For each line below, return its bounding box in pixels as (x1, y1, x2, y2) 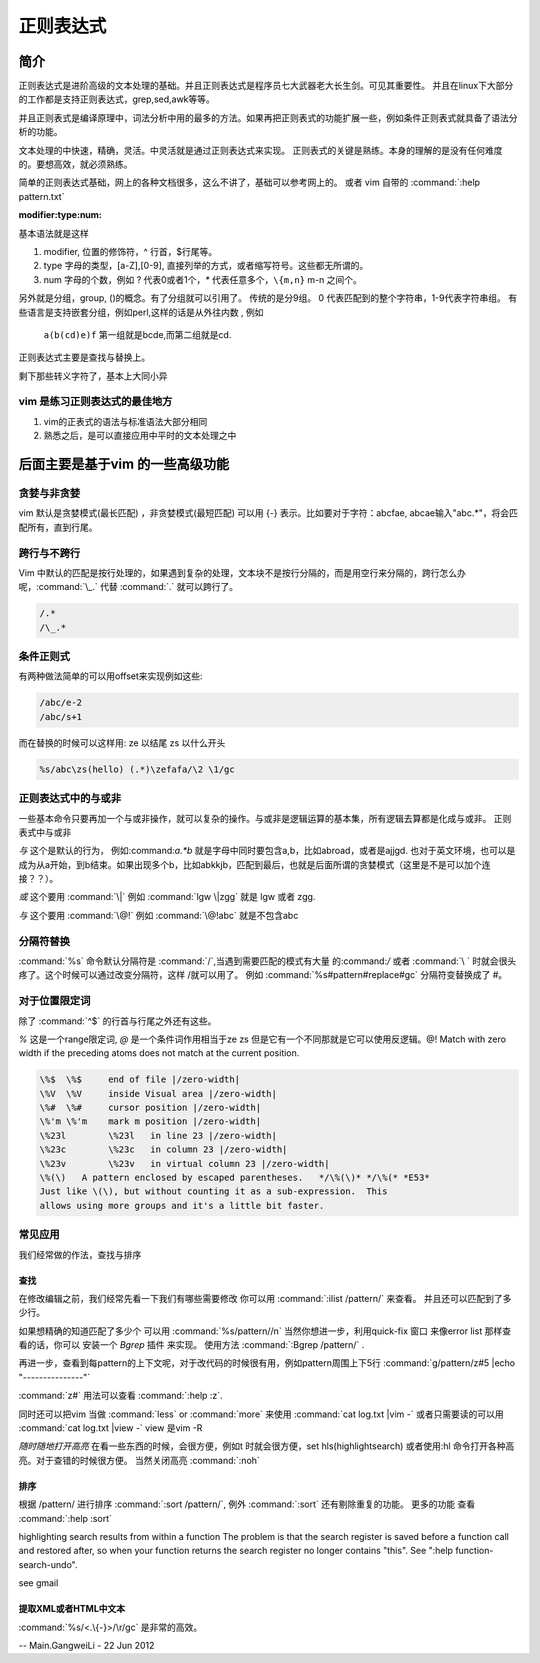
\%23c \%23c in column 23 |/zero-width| (39, 1144, 288, 1155)
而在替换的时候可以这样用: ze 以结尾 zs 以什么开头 (18, 736, 226, 749)
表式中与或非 (18, 826, 72, 838)
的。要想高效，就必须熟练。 (18, 158, 133, 170)
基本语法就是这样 (18, 227, 89, 239)
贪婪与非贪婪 (18, 486, 81, 500)
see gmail (18, 1577, 59, 1589)
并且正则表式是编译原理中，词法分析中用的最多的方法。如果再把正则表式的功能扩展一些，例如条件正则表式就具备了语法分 (18, 111, 518, 124)
